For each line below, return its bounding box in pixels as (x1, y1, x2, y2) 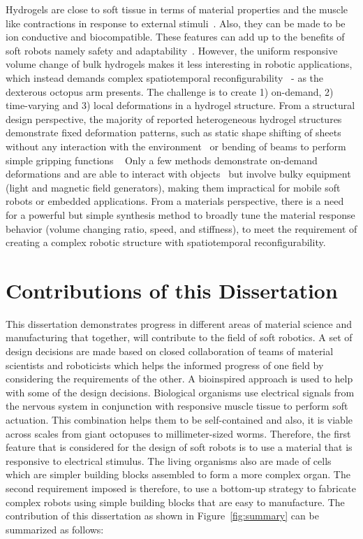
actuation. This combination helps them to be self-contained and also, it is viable (6, 412, 353, 426)
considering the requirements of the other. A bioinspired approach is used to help (6, 371, 353, 386)
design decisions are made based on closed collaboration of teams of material (6, 344, 334, 358)
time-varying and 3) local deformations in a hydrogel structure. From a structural (6, 98, 355, 113)
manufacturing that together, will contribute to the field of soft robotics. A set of (6, 330, 353, 345)
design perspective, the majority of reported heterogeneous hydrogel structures (6, 111, 342, 126)
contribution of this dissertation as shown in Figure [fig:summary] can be (6, 508, 319, 523)
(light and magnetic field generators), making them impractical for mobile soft (6, 180, 341, 194)
